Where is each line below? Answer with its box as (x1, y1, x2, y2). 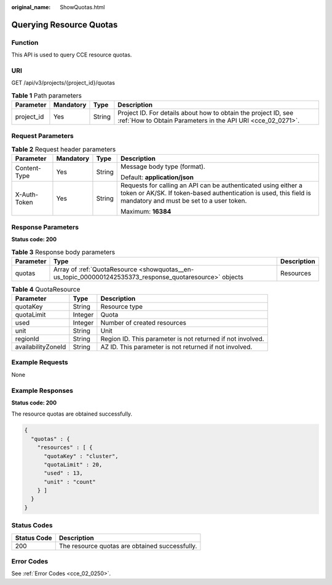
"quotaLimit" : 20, (44, 461, 103, 468)
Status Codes (11, 521, 53, 530)
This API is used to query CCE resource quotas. (11, 51, 132, 58)
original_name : (11, 4, 51, 10)
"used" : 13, (44, 470, 83, 477)
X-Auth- (15, 190, 39, 199)
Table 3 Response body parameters (11, 247, 116, 256)
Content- (15, 164, 41, 172)
